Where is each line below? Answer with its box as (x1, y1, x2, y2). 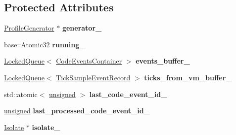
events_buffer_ (136, 56, 190, 66)
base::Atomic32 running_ (4, 39, 86, 49)
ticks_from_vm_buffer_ (144, 72, 232, 82)
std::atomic (4, 89, 38, 99)
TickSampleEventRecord (56, 72, 131, 82)
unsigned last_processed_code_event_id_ (4, 105, 150, 116)
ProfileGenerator (4, 23, 54, 33)
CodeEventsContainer (56, 56, 122, 66)
